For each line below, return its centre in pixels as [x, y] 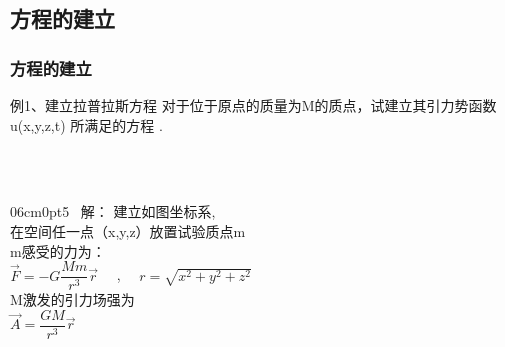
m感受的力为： [58, 250]
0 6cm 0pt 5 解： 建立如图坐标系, [113, 211]
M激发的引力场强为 [72, 299]
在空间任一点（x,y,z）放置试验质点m [128, 230]
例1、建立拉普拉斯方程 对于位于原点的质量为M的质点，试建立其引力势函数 [253, 105]
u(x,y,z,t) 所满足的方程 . [86, 124]
